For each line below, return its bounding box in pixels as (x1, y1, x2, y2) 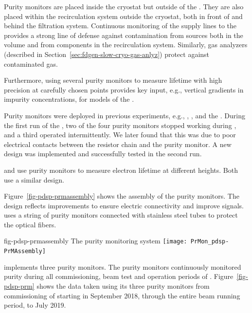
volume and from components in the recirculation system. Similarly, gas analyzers (4, 39, 248, 50)
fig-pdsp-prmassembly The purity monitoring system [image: (4, 236, 187, 246)
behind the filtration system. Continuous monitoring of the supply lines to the (4, 20, 237, 31)
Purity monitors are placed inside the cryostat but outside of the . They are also (4, 1, 244, 11)
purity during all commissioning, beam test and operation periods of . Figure (4, 271, 234, 281)
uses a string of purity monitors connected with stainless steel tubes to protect (4, 210, 238, 220)
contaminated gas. (4, 58, 58, 69)
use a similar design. (4, 174, 64, 184)
